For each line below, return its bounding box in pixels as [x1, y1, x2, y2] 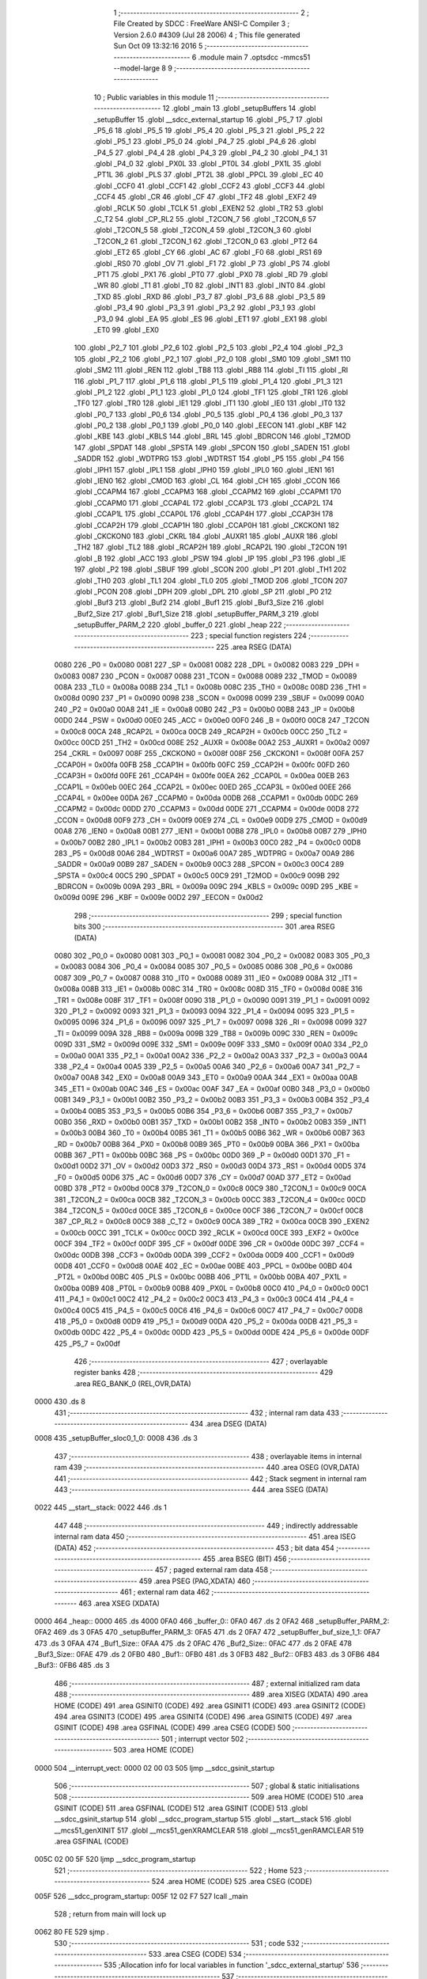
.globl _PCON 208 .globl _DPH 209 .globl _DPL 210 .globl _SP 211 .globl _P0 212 [74, 587, 332, 596]
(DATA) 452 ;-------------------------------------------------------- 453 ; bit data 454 [54, 1543, 335, 1552]
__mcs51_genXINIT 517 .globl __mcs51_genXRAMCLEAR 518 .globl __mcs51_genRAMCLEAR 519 [54, 1825, 364, 1835]
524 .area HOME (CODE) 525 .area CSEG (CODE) [151, 1877, 312, 1886]
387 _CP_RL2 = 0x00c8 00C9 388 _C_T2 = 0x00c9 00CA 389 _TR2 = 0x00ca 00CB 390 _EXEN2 [54, 1217, 370, 1226]
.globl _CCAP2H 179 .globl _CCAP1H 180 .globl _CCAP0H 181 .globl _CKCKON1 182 [74, 520, 340, 530]
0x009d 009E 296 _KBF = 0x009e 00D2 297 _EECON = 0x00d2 [54, 893, 264, 902]
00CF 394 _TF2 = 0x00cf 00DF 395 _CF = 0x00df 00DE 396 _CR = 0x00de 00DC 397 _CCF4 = [54, 1239, 365, 1248]
